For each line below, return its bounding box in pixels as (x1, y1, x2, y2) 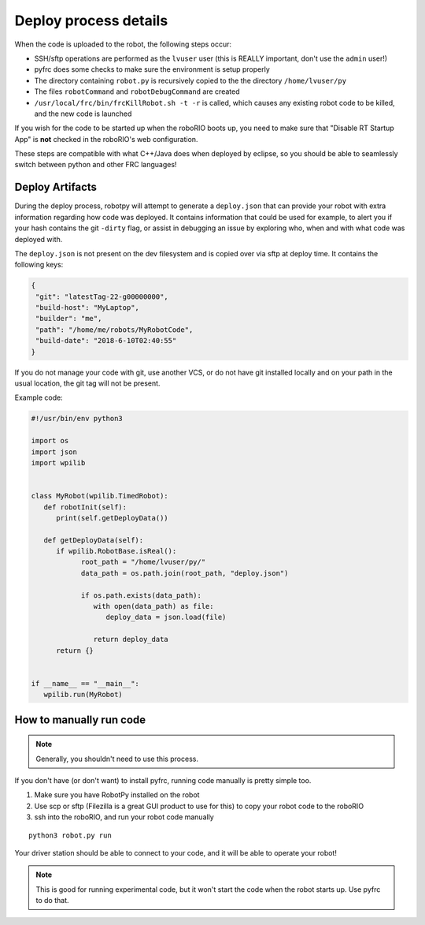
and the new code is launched (34, 109, 132, 118)
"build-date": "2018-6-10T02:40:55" (35, 336, 177, 345)
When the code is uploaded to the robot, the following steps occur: (14, 39, 232, 49)
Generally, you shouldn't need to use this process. (35, 754, 198, 763)
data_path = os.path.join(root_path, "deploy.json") (80, 569, 289, 577)
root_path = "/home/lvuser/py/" (80, 558, 206, 567)
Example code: (14, 393, 63, 402)
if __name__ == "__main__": (31, 679, 139, 688)
